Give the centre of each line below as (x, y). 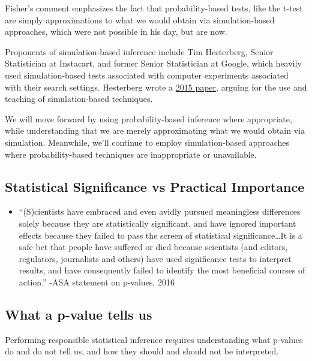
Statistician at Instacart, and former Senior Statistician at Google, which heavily (153, 63)
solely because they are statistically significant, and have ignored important (157, 223)
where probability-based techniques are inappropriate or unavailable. (131, 154)
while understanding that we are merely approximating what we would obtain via (155, 130)
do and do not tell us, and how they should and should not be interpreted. (142, 351)
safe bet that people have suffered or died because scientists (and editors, (153, 247)
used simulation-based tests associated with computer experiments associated (147, 75)
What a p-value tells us (79, 314)
